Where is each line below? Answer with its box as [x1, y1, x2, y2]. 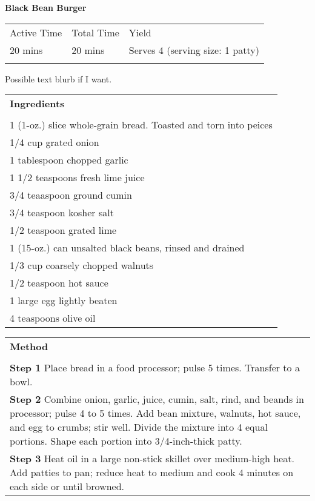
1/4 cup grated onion [10, 135, 99, 150]
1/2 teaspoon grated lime [10, 223, 117, 237]
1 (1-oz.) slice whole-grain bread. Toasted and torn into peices [10, 118, 273, 132]
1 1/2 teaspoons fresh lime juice [10, 170, 145, 185]
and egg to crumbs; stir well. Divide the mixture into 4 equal [10, 420, 268, 434]
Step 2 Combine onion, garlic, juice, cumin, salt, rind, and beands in [10, 392, 304, 406]
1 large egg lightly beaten [10, 293, 118, 308]
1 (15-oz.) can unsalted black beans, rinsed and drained [10, 241, 245, 255]
